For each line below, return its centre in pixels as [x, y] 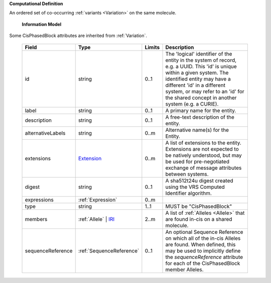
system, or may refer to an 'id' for [205, 91]
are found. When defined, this [200, 244]
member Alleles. [184, 269]
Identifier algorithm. [188, 193]
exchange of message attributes [204, 168]
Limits [152, 47]
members [36, 219]
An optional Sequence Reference [204, 232]
